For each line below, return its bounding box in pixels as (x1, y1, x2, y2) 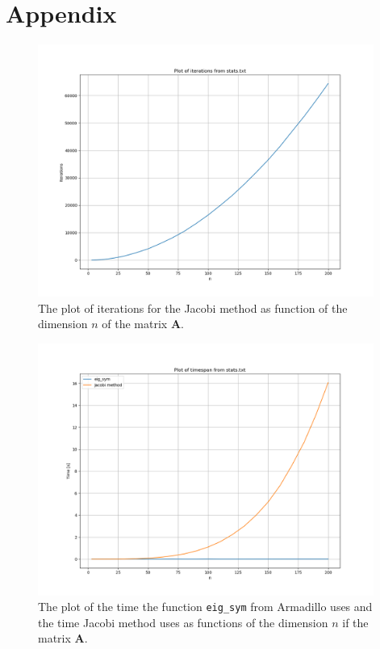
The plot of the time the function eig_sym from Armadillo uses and (38, 598, 373, 615)
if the (342, 613, 369, 630)
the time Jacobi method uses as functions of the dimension (38, 613, 328, 630)
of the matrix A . (102, 315, 184, 332)
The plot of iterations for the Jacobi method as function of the (38, 299, 348, 316)
